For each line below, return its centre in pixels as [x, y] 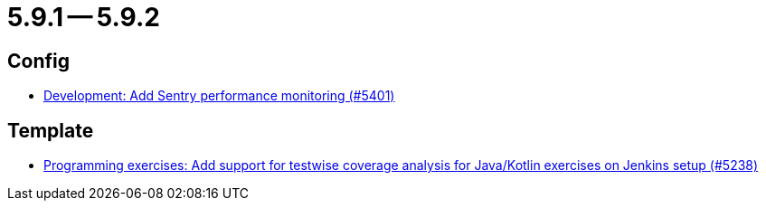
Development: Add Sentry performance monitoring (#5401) [219, 96]
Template [51, 130]
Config [38, 61]
